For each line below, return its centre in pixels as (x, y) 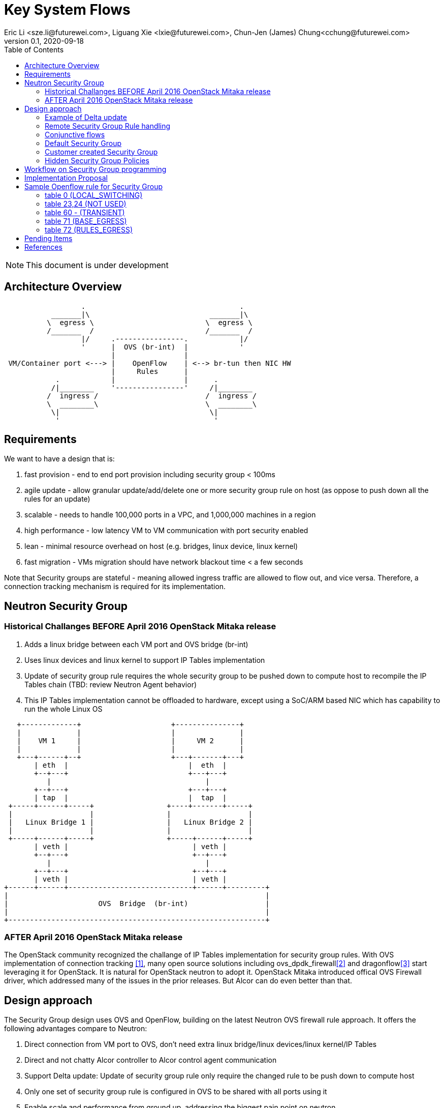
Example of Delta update (86, 117)
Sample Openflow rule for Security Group (94, 186)
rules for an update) (57, 499)
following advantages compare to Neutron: (76, 1029)
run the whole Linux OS (64, 709)
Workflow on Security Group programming (96, 169)
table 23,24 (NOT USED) (86, 203)
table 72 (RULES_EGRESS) (89, 229)
